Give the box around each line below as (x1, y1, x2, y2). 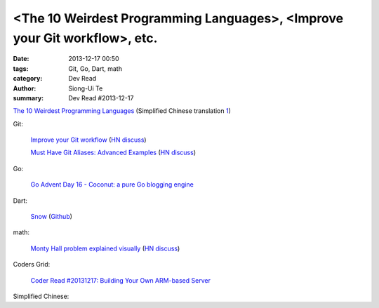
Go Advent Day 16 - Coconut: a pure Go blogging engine (30, 180, 194, 189)
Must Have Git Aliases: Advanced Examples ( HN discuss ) (30, 148, 197, 157)
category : (13, 74, 43, 83)
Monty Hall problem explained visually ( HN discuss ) (30, 244, 180, 253)
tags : (13, 64, 29, 73)
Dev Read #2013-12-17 (68, 93, 134, 102)
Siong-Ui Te (68, 84, 103, 93)
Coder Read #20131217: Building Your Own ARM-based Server (30, 276, 211, 284)
